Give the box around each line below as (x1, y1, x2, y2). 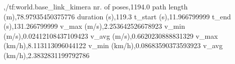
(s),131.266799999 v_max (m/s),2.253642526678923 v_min (4, 21, 185, 31)
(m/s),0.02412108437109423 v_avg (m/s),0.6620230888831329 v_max (4, 30, 218, 41)
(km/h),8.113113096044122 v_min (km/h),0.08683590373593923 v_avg (4, 40, 223, 51)
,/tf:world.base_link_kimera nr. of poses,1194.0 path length (4, 1, 188, 11)
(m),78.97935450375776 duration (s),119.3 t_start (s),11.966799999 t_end (4, 11, 231, 21)
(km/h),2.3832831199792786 (4, 50, 90, 60)
